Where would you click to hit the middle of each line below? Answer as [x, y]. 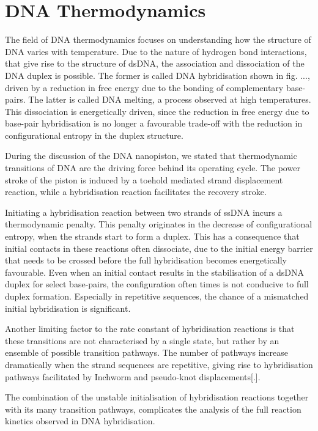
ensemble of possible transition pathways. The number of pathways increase [147, 352]
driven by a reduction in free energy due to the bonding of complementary [144, 87]
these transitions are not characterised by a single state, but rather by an [142, 340]
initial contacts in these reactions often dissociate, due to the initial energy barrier [159, 248]
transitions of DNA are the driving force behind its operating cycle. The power [153, 168]
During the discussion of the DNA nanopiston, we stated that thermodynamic [151, 156]
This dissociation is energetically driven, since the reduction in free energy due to [157, 111]
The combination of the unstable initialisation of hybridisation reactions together [157, 397]
